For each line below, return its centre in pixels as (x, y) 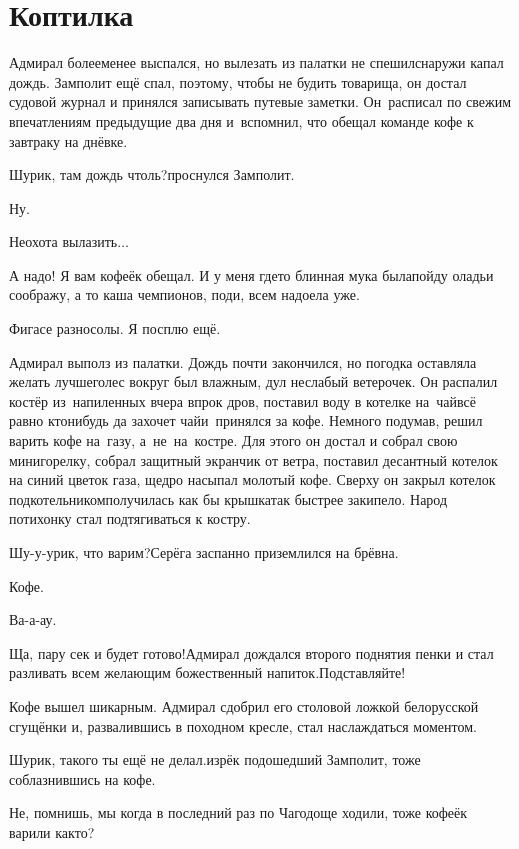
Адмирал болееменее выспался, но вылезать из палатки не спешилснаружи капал (256, 62)
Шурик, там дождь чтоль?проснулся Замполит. (152, 174)
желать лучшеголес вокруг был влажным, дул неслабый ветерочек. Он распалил (253, 381)
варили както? (52, 831)
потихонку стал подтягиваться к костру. (130, 518)
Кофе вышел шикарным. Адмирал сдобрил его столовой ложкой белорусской (244, 705)
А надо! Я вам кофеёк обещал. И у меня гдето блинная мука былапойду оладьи (251, 274)
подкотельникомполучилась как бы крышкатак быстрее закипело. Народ (228, 498)
